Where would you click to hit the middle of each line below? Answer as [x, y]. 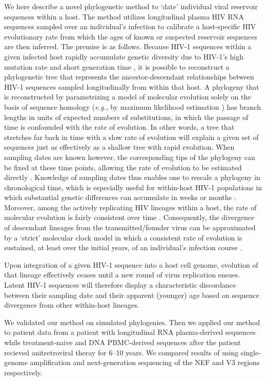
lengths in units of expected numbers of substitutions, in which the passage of [126, 117]
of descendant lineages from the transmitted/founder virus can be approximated [130, 227]
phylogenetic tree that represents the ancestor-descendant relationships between [129, 77]
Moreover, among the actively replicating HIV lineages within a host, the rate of [130, 207]
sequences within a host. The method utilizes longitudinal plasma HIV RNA [124, 16]
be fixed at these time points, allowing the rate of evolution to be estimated [123, 167]
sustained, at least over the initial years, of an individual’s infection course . [123, 247]
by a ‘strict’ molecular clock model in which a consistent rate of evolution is [123, 237]
